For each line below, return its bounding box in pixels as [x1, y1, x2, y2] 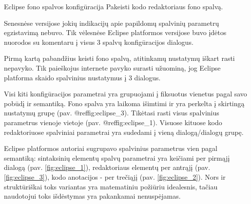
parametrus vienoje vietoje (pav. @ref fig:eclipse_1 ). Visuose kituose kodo [4, 117, 222, 127]
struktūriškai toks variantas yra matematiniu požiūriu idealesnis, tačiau [4, 181, 218, 191]
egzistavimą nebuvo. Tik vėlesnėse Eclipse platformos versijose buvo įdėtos [4, 27, 227, 37]
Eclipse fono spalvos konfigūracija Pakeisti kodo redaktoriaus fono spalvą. [4, 1, 223, 11]
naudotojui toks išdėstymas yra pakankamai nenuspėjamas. [4, 191, 181, 201]
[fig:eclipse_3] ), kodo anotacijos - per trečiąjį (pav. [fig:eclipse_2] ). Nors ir [4, 171, 226, 182]
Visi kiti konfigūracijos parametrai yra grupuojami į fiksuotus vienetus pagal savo [4, 89, 247, 99]
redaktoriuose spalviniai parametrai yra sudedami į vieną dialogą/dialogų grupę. [4, 127, 244, 137]
